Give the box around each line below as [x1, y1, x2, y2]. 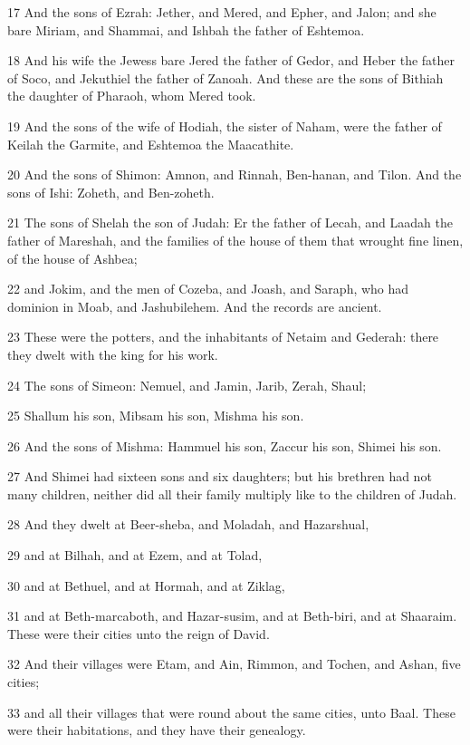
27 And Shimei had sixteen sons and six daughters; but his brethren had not [7, 467, 432, 486]
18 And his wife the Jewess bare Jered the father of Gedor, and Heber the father [7, 51, 456, 70]
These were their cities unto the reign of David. [7, 624, 270, 643]
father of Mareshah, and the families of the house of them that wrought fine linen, [7, 230, 464, 249]
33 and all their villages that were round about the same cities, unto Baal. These [7, 702, 456, 721]
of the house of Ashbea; [7, 248, 138, 267]
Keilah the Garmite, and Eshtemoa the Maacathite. [7, 134, 294, 153]
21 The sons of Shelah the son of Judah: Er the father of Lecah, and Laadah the [7, 213, 453, 232]
